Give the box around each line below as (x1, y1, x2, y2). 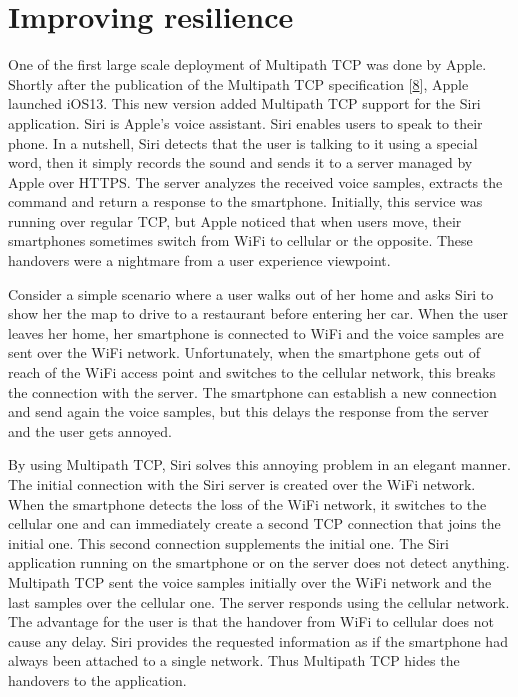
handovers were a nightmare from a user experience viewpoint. (8, 250, 391, 271)
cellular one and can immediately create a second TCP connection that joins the (8, 513, 501, 534)
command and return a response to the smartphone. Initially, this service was (8, 191, 483, 212)
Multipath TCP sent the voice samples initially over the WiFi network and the (8, 571, 492, 592)
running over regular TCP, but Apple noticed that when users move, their (8, 210, 462, 231)
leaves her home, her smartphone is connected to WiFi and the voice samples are (8, 322, 504, 343)
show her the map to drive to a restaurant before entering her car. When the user (8, 303, 508, 324)
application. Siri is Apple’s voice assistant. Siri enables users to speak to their (8, 112, 483, 133)
